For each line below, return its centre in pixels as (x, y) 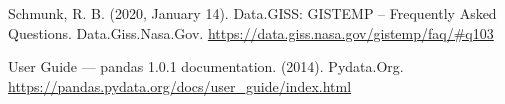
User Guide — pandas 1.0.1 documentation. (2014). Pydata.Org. (206, 66)
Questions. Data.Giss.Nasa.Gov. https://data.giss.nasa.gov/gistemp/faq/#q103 (251, 32)
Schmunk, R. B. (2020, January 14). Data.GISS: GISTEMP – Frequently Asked (252, 13)
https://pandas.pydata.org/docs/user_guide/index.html (180, 85)
